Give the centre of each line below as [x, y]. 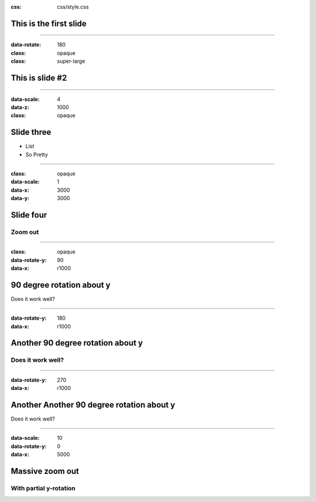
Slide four [29, 215]
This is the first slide [49, 23]
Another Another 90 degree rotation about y [93, 405]
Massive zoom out [45, 471]
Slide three [31, 132]
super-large [71, 61]
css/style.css [73, 7]
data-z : [20, 107]
